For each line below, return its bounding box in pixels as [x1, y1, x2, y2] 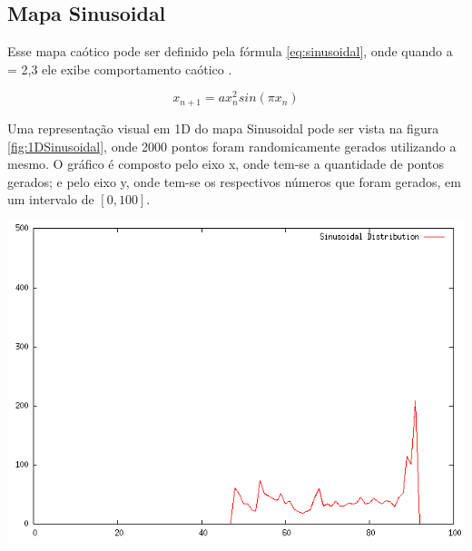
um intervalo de [7, 190, 94, 209]
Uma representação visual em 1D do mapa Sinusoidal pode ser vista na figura [7, 118, 439, 137]
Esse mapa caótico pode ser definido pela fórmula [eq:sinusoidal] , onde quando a [7, 42, 453, 61]
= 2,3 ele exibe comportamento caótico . [7, 59, 232, 78]
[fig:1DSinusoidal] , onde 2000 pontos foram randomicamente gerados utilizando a [7, 136, 457, 155]
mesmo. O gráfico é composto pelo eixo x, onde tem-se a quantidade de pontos [7, 154, 444, 173]
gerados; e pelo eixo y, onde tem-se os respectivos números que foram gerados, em [7, 172, 461, 191]
